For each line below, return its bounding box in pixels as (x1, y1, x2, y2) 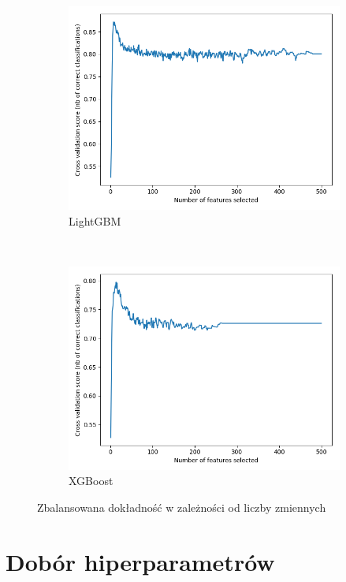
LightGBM (69, 212, 121, 229)
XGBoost (69, 472, 113, 489)
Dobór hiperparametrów (6, 545, 275, 577)
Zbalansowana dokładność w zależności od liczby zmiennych (37, 498, 326, 515)
